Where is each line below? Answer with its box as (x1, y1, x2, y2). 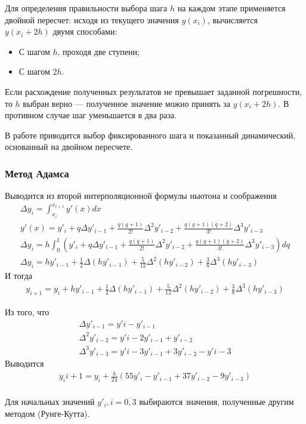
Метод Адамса (5, 165, 69, 180)
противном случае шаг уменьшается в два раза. (5, 109, 177, 121)
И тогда (5, 269, 33, 282)
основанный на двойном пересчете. (5, 140, 133, 153)
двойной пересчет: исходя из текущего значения (5, 13, 179, 26)
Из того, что (5, 306, 50, 318)
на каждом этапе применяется (177, 2, 286, 14)
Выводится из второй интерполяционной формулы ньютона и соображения (5, 189, 277, 202)
